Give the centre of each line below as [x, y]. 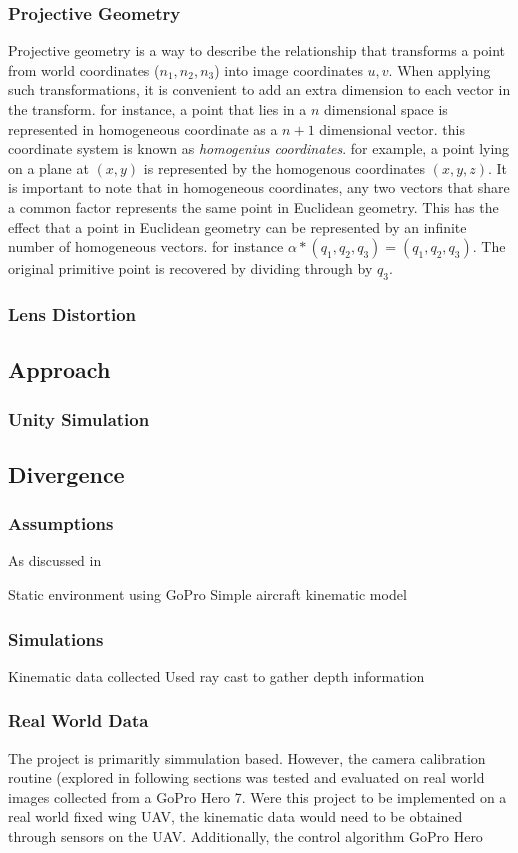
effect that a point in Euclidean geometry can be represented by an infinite [237, 226]
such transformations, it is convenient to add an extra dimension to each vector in [259, 89]
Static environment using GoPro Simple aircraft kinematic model [207, 594]
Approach [59, 369]
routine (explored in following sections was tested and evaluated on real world [246, 777]
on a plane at [48, 167]
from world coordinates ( [84, 69]
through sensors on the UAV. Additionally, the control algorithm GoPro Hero [245, 836]
